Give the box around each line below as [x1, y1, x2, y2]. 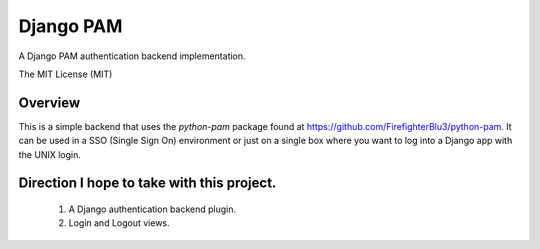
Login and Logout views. [68, 217, 170, 229]
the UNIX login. [18, 148, 82, 160]
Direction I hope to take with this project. [18, 175, 277, 192]
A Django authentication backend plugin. [68, 203, 237, 215]
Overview [18, 94, 81, 111]
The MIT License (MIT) [18, 68, 113, 80]
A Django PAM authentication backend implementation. [18, 50, 246, 62]
